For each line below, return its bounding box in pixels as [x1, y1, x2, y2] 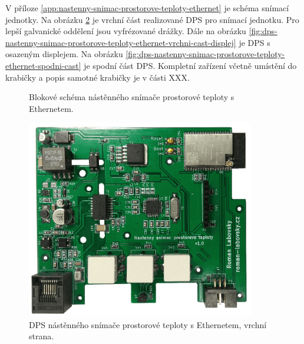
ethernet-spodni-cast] [5, 59, 81, 71]
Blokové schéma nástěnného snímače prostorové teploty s [29, 91, 234, 103]
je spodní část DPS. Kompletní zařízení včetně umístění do [84, 59, 297, 71]
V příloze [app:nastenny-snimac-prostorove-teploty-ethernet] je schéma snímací [5, 2, 289, 14]
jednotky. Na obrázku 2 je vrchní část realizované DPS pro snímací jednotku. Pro [5, 13, 299, 25]
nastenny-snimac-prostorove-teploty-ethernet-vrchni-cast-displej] [5, 36, 236, 48]
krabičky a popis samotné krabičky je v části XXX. [5, 71, 190, 83]
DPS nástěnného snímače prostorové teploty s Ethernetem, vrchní [29, 318, 267, 330]
